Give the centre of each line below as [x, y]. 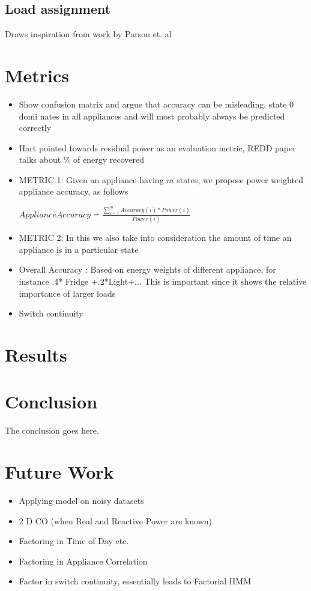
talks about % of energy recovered [82, 159]
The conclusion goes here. [52, 430]
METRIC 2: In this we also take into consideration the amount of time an [155, 238]
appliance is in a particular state [79, 249]
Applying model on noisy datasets [81, 500]
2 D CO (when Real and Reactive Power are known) [116, 520]
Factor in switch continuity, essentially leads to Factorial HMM [135, 581]
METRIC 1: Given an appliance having [91, 179]
